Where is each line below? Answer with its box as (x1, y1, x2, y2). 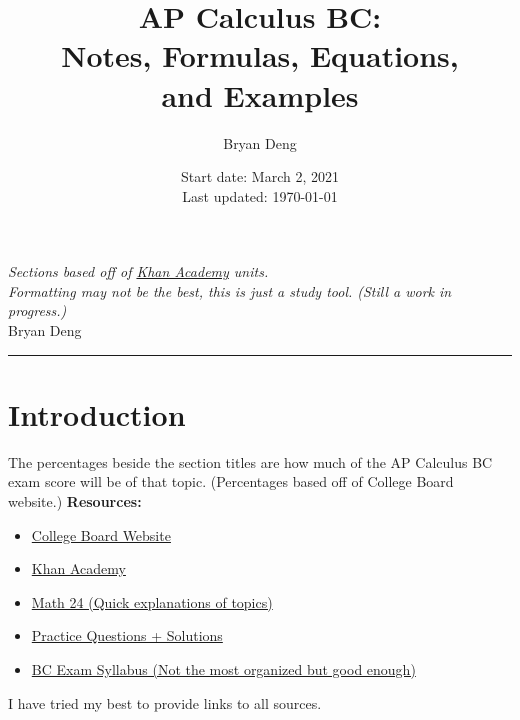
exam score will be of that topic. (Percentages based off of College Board (8, 471, 454, 492)
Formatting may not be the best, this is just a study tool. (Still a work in (8, 280, 452, 301)
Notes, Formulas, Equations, (61, 35, 459, 76)
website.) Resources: (8, 490, 142, 511)
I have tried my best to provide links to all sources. (8, 692, 322, 713)
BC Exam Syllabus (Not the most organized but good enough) (31, 658, 416, 679)
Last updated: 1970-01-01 (182, 185, 338, 206)
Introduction (8, 393, 186, 434)
